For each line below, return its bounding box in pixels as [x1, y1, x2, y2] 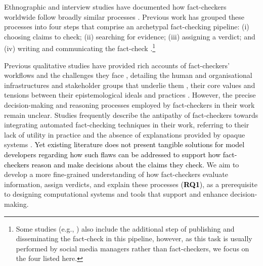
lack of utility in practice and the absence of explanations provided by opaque [4, 129, 245, 140]
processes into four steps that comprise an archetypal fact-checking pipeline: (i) [4, 21, 249, 32]
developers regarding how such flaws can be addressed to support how [4, 149, 221, 159]
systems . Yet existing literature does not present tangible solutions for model [4, 139, 245, 150]
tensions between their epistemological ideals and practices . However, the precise [4, 90, 256, 100]
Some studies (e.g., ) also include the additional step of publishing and [16, 223, 235, 234]
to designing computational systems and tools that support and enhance [4, 189, 228, 199]
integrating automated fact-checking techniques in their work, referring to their [4, 119, 249, 130]
